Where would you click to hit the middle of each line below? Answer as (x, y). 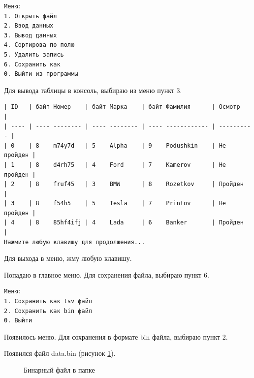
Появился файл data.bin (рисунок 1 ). (60, 353)
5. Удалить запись (34, 54)
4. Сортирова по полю (39, 45)
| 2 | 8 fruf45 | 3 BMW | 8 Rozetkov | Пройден (124, 184)
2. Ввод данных (29, 26)
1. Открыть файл (31, 16)
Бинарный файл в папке (59, 370)
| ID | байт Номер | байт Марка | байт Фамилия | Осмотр (122, 107)
